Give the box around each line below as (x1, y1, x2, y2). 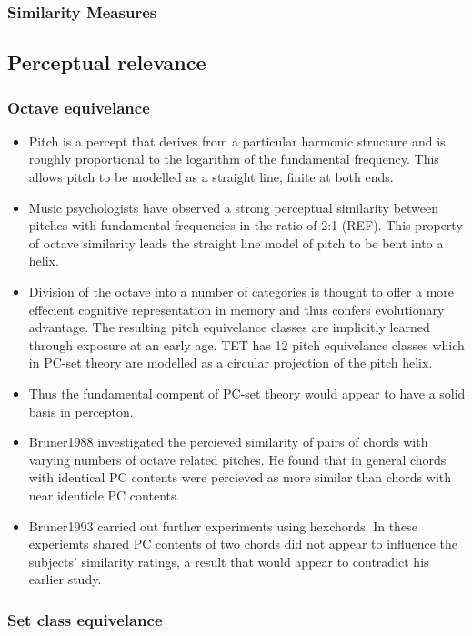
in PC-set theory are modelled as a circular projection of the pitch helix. (28, 353, 433, 372)
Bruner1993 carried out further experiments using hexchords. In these (28, 516, 417, 535)
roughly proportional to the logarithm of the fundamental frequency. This (28, 149, 439, 168)
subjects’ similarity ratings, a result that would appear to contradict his (28, 551, 429, 570)
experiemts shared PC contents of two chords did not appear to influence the (28, 534, 457, 553)
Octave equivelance (7, 96, 150, 118)
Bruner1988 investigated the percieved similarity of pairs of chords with (28, 432, 428, 451)
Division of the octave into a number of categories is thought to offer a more (28, 282, 455, 300)
